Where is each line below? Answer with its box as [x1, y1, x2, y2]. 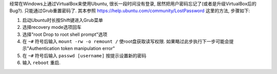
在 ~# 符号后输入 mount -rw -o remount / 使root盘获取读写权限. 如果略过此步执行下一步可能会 [22, 38, 229, 44]
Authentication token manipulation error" [29, 46, 115, 52]
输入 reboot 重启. [22, 60, 61, 66]
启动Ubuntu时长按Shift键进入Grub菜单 [22, 17, 103, 23]
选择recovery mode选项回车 [22, 24, 82, 30]
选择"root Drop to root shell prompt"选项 [22, 31, 108, 38]
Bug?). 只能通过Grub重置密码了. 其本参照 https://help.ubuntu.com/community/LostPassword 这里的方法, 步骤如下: [9, 8, 250, 14]
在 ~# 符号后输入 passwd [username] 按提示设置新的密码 [22, 52, 146, 58]
